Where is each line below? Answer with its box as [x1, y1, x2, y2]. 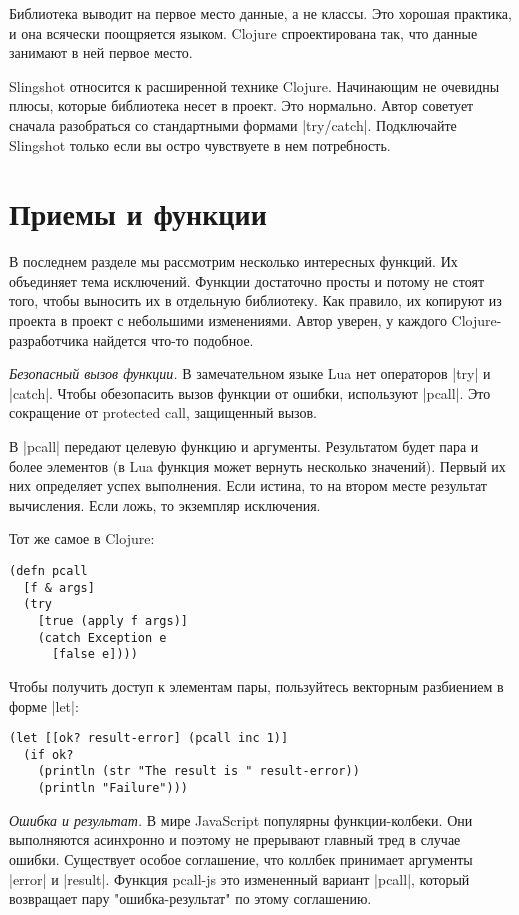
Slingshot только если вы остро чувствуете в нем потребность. [9, 134, 391, 155]
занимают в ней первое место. [9, 42, 193, 63]
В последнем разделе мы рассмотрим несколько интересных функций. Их [9, 251, 458, 272]
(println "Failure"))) [37, 781, 188, 796]
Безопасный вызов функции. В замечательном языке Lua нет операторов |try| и [9, 363, 491, 384]
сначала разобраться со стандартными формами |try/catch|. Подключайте [9, 114, 457, 135]
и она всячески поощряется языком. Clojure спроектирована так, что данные [9, 22, 478, 43]
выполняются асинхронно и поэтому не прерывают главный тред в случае [9, 829, 461, 850]
